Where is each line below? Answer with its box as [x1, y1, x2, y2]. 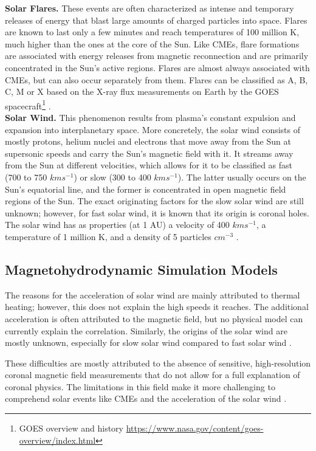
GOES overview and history [19, 422, 123, 435]
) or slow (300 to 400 [74, 170, 151, 183]
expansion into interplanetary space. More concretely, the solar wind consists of [5, 123, 300, 136]
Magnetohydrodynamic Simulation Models [5, 260, 278, 278]
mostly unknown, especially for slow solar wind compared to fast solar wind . [5, 336, 292, 349]
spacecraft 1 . [5, 97, 51, 112]
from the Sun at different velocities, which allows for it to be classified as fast [5, 159, 293, 171]
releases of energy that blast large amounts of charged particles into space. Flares [5, 13, 307, 26]
